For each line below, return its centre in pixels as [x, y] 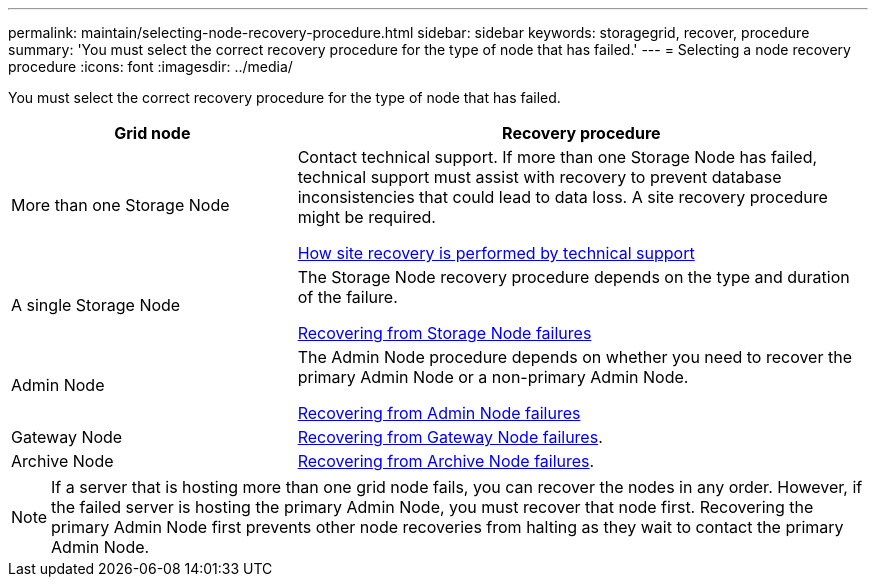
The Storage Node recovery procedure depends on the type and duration [573, 277]
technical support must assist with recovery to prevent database [539, 177]
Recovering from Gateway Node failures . [450, 437]
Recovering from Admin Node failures [439, 413]
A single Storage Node [96, 305]
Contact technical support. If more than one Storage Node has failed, [557, 157]
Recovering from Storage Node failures [444, 333]
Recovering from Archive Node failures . [446, 461]
